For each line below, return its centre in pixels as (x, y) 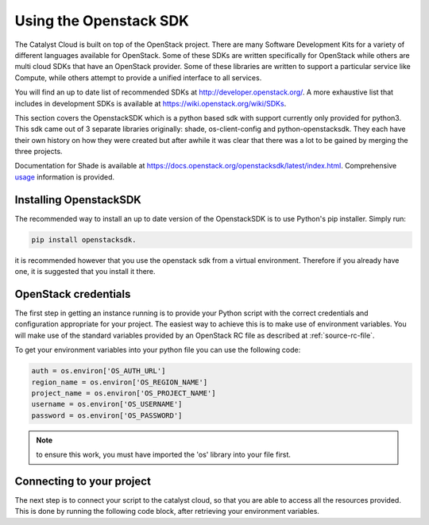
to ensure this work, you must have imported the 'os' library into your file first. (164, 455)
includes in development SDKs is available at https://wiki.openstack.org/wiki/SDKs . (151, 103)
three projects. (39, 152)
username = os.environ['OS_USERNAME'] (107, 404)
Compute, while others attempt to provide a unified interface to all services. (138, 77)
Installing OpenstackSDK (78, 200)
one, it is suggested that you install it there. (85, 272)
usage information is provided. (65, 177)
